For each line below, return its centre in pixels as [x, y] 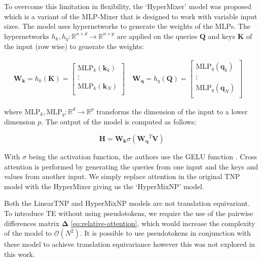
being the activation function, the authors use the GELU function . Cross [143, 157]
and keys [221, 36]
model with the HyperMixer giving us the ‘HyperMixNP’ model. [104, 186]
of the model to [28, 233]
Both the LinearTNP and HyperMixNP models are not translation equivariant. [127, 203]
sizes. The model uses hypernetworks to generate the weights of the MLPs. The [127, 26]
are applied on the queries [157, 36]
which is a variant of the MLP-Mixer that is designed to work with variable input [131, 16]
